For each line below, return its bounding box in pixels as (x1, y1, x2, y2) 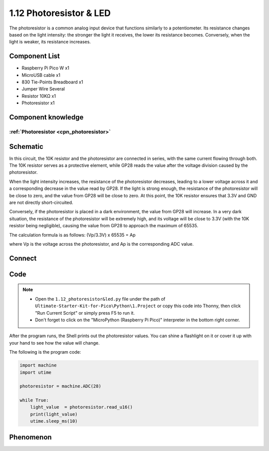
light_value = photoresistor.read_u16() (30, 405, 133, 410)
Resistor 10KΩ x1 (21, 93, 56, 99)
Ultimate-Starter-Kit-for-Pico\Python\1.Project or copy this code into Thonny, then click (35, 303, 241, 309)
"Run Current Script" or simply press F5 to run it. (35, 310, 135, 316)
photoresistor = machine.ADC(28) (19, 384, 102, 389)
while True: (19, 398, 49, 403)
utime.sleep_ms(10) (30, 419, 78, 424)
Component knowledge (9, 113, 84, 121)
